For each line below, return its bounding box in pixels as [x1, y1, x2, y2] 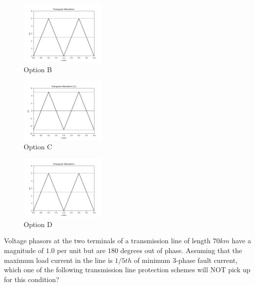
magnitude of [4, 245, 44, 255]
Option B [24, 64, 52, 74]
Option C [24, 142, 52, 152]
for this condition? [4, 274, 60, 284]
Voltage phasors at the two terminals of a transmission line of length [4, 235, 211, 246]
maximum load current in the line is [4, 255, 113, 265]
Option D [24, 219, 53, 229]
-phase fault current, [176, 255, 238, 265]
